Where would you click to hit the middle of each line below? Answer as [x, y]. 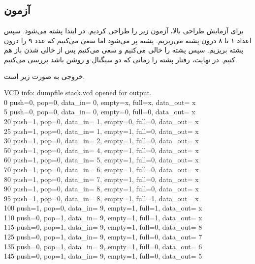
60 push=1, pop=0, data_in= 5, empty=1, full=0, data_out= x [101, 160]
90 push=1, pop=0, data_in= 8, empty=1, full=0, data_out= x [101, 189]
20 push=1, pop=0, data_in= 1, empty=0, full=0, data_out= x [101, 121]
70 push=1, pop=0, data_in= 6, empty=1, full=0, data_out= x [101, 169]
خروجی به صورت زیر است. [45, 76]
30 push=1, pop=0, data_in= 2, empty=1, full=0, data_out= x [101, 141]
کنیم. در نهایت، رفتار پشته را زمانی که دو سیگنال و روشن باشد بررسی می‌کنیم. [121, 59]
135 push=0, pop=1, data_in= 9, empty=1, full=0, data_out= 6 [103, 246]
